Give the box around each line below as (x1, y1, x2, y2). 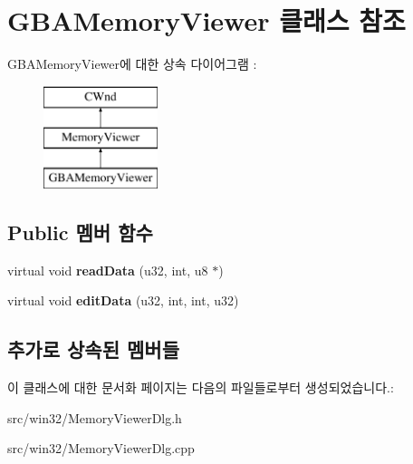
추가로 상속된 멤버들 (7, 335, 179, 363)
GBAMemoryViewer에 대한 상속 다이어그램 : (7, 54, 257, 73)
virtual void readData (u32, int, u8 (7, 260, 208, 279)
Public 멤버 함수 (7, 218, 153, 246)
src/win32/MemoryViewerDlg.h (7, 408, 182, 427)
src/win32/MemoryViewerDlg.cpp (7, 439, 195, 458)
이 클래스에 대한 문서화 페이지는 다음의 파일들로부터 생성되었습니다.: (7, 378, 394, 397)
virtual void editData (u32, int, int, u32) (7, 291, 239, 310)
